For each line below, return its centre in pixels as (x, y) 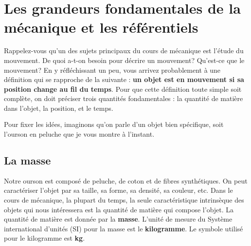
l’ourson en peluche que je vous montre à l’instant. (79, 134)
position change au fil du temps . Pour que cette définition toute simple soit (123, 89)
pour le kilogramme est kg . (45, 238)
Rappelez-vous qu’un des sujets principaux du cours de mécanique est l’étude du (124, 51)
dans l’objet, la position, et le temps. (59, 108)
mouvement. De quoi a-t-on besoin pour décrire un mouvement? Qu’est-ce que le (124, 60)
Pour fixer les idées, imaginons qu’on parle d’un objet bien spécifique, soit (114, 124)
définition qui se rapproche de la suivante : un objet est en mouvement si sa (124, 79)
